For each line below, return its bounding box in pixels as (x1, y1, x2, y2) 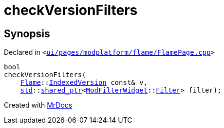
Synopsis (4, 27, 50, 40)
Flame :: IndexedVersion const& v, (20, 79, 148, 87)
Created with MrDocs (4, 101, 73, 110)
